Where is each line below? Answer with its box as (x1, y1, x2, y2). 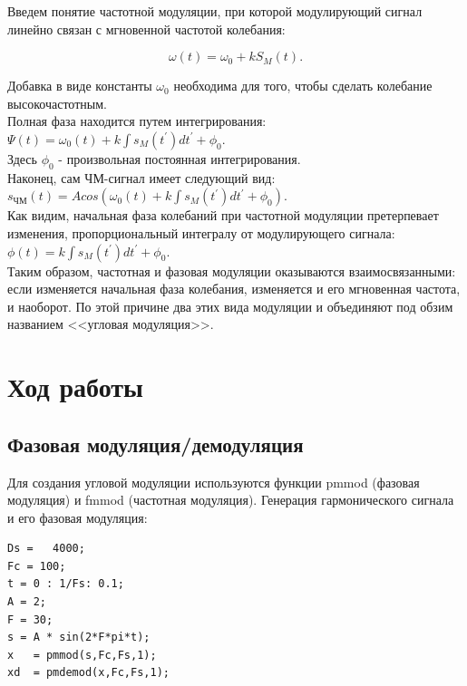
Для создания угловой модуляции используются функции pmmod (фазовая (7, 472, 420, 491)
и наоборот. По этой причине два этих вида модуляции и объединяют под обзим (7, 296, 453, 315)
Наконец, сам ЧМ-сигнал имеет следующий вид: (7, 168, 276, 187)
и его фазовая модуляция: (7, 507, 148, 527)
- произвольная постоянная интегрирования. (58, 149, 301, 168)
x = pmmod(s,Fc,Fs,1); (7, 648, 157, 662)
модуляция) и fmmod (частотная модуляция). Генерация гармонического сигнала (7, 490, 454, 509)
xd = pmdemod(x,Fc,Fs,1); (7, 666, 170, 680)
